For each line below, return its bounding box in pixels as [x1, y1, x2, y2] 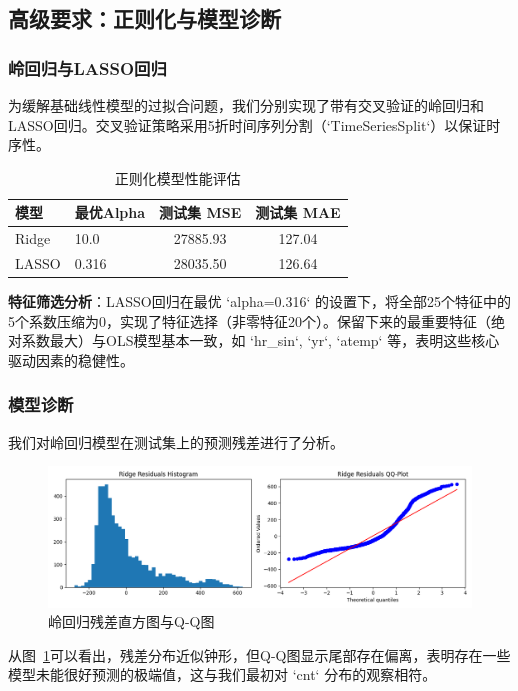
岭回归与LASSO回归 [8, 55, 167, 80]
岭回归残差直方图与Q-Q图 [48, 611, 215, 632]
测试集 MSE [159, 202, 242, 223]
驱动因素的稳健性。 [8, 349, 134, 370]
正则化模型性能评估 [114, 167, 241, 188]
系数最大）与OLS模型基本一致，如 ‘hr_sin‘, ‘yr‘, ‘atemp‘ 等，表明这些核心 [21, 330, 500, 351]
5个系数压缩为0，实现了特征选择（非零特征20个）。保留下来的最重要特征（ [8, 310, 491, 331]
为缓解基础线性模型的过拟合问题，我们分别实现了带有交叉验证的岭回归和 [8, 95, 484, 115]
